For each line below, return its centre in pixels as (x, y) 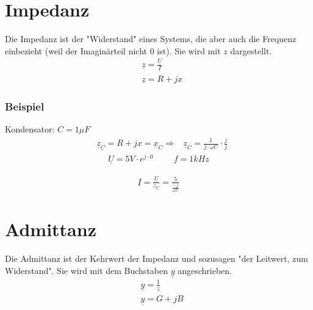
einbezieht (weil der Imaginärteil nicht (76, 50)
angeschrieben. (205, 270)
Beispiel (25, 106)
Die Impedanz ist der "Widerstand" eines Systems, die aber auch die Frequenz (151, 39)
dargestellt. (251, 50)
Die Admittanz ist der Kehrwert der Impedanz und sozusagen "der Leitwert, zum (156, 258)
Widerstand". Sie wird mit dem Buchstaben (87, 270)
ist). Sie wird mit (189, 50)
